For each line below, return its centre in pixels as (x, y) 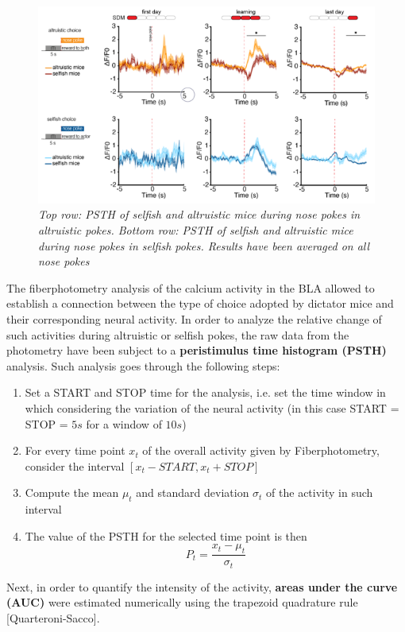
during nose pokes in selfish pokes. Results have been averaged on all (204, 245)
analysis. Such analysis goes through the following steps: (143, 365)
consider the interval (75, 465)
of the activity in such (320, 492)
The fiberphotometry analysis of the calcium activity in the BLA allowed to (191, 287)
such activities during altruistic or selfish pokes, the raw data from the (178, 334)
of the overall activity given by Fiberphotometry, (261, 450)
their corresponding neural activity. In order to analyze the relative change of (194, 318)
